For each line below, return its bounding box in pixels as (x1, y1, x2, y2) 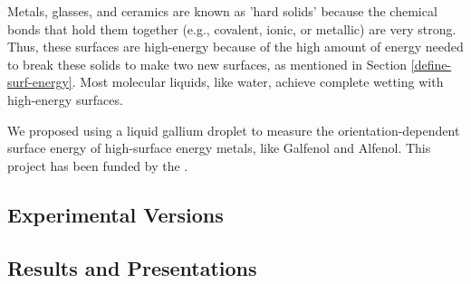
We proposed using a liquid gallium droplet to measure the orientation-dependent (7, 120, 460, 139)
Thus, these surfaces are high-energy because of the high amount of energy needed (7, 37, 464, 56)
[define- (410, 54, 452, 73)
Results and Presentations (7, 253, 257, 281)
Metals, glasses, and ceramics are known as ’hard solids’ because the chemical (7, 2, 437, 20)
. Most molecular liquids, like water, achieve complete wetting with (72, 72, 444, 91)
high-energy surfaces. (7, 90, 123, 109)
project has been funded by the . (7, 156, 188, 175)
